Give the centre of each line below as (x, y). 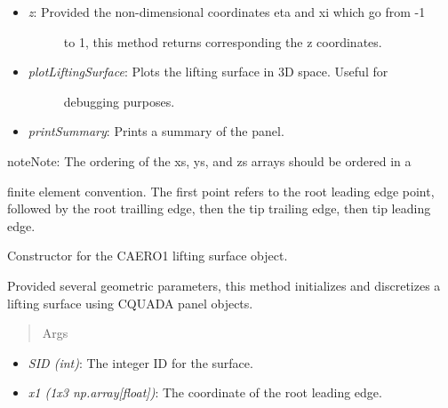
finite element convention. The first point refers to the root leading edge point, (221, 191)
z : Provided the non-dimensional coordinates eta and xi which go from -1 (227, 12)
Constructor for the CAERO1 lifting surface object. (148, 256)
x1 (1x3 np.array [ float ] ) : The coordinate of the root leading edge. (205, 392)
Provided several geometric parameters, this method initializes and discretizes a (224, 285)
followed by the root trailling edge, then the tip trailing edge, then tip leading (219, 208)
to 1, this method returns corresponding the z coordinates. (223, 41)
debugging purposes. (119, 101)
